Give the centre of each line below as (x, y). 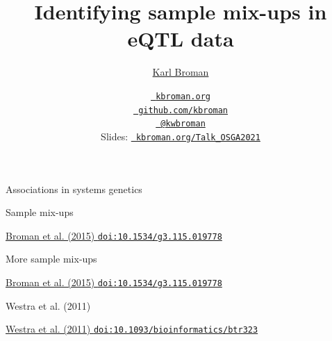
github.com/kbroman (183, 110)
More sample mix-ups (51, 259)
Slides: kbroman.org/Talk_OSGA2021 (181, 136)
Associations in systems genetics (74, 189)
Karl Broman (181, 72)
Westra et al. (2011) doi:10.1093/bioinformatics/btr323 (132, 329)
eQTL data (181, 39)
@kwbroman (183, 124)
